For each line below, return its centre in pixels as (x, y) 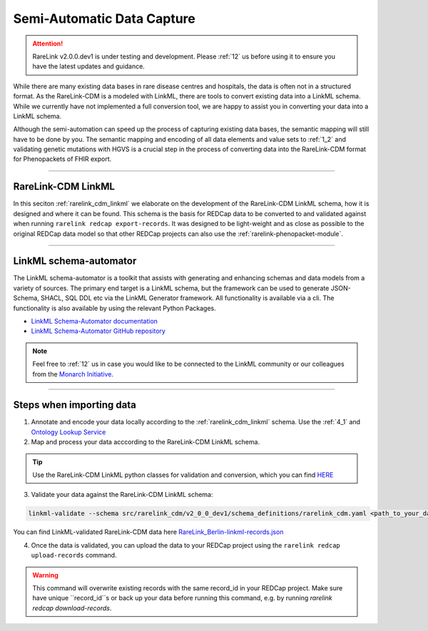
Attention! (48, 43)
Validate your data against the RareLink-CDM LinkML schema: (122, 495)
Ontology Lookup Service (68, 432)
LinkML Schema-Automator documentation (95, 321)
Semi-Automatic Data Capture (105, 19)
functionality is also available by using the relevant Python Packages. (115, 308)
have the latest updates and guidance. (89, 66)
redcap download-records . (72, 608)
